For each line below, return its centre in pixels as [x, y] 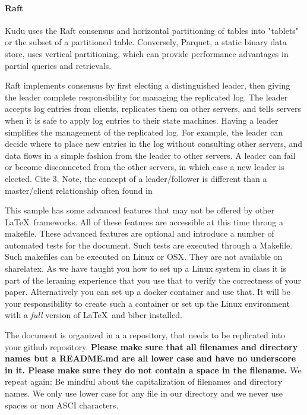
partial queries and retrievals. [58, 65]
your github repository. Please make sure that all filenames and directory [151, 346]
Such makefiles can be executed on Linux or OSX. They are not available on [144, 257]
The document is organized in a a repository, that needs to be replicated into [145, 335]
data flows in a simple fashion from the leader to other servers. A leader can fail [150, 155]
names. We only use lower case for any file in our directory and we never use [144, 393]
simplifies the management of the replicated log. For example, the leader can [144, 132]
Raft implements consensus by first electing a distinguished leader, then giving [148, 85]
